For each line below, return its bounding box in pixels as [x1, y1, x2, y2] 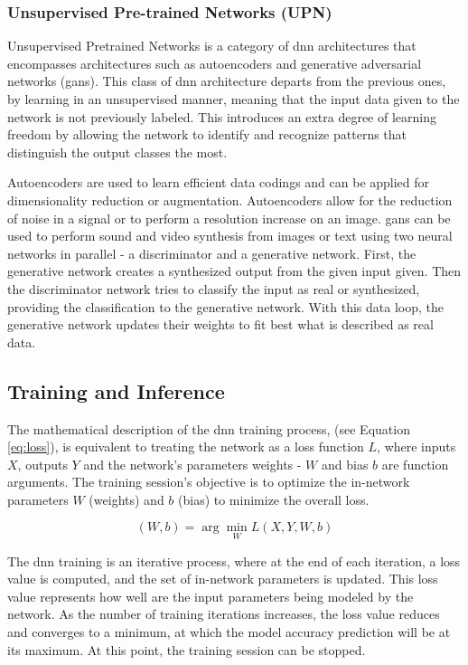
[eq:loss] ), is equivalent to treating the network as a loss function [7, 437, 364, 456]
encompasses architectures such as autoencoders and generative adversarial [7, 53, 422, 72]
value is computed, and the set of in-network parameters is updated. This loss [7, 569, 438, 588]
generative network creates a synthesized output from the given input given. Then [7, 261, 462, 280]
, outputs [17, 454, 68, 473]
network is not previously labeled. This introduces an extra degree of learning [7, 107, 437, 126]
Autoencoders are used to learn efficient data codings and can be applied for [7, 173, 430, 192]
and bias [321, 454, 369, 473]
